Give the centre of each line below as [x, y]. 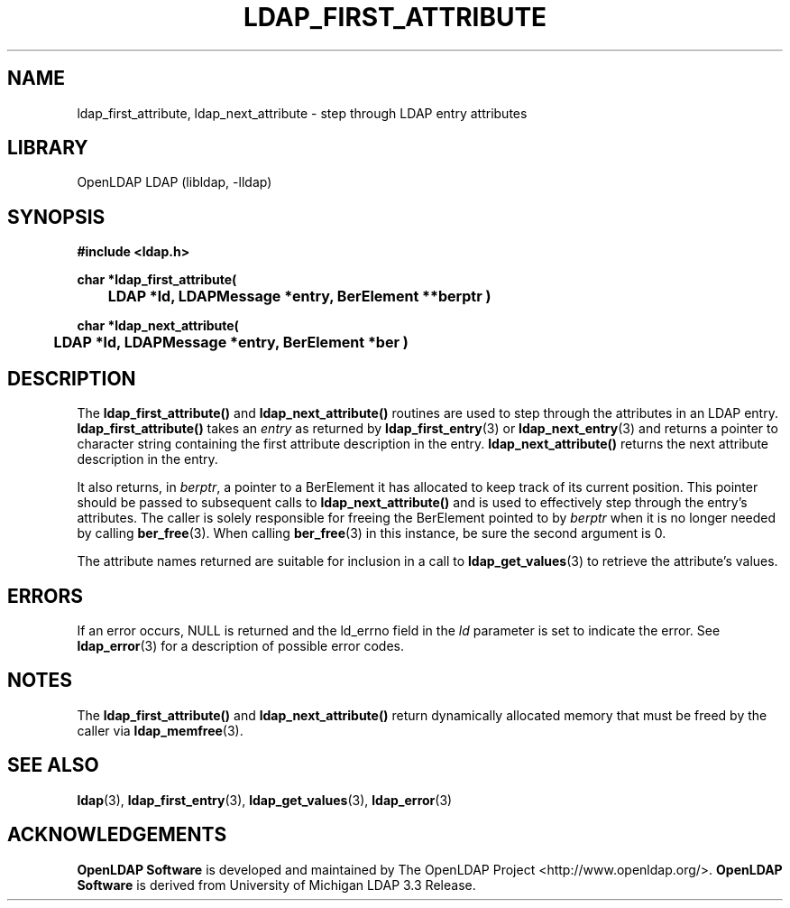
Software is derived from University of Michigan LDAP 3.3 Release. [276, 885]
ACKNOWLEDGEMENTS [117, 835]
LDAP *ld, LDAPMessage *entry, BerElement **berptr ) [299, 296]
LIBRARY [48, 148]
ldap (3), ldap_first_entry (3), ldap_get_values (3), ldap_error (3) [265, 800]
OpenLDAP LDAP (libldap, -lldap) [175, 182]
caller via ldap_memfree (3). [160, 730]
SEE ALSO [53, 765]
